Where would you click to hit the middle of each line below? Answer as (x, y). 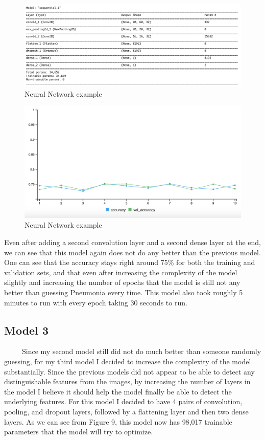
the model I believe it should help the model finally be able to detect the (118, 391)
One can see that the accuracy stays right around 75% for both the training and (130, 262)
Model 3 (26, 330)
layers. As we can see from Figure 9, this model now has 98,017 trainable (118, 421)
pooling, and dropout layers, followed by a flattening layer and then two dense (126, 411)
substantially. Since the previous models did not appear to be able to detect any (129, 371)
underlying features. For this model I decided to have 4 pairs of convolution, (123, 401)
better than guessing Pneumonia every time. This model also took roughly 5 (124, 292)
